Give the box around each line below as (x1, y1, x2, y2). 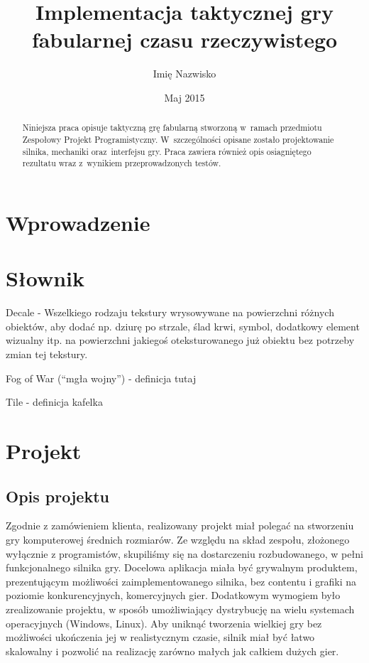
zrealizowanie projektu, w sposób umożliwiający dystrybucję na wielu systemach (6, 601, 355, 616)
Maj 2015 (164, 90, 205, 104)
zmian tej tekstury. (6, 347, 88, 362)
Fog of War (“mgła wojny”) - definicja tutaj (6, 370, 197, 385)
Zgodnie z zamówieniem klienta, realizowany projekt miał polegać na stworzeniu (6, 518, 354, 533)
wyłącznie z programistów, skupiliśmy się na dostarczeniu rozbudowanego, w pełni (6, 546, 363, 561)
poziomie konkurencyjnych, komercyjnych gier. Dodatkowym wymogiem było (6, 588, 341, 603)
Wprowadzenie (6, 207, 150, 237)
